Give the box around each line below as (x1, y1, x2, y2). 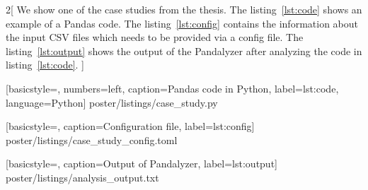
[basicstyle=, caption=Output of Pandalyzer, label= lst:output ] (6, 156, 278, 171)
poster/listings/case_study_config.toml (6, 132, 178, 147)
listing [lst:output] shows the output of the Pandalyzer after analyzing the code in (6, 43, 362, 58)
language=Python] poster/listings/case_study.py (6, 95, 218, 109)
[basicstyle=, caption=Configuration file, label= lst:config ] (6, 119, 255, 133)
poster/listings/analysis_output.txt (6, 170, 159, 184)
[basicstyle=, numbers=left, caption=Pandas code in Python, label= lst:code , (6, 81, 339, 95)
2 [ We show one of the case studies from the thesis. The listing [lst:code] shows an (6, 2, 362, 16)
